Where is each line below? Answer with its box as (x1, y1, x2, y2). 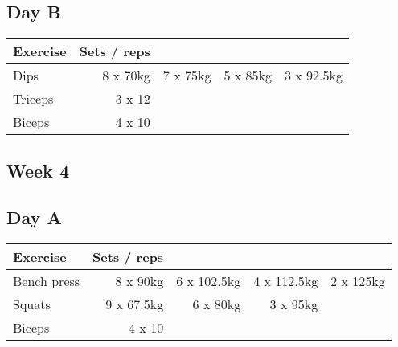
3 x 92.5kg (284, 66, 343, 85)
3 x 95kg (269, 295, 318, 314)
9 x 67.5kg (105, 295, 164, 314)
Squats (13, 295, 51, 314)
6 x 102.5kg (176, 271, 241, 291)
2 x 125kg (330, 271, 385, 291)
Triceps (13, 89, 54, 108)
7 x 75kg (162, 66, 211, 85)
